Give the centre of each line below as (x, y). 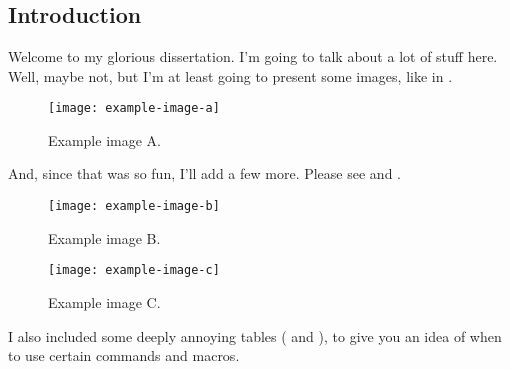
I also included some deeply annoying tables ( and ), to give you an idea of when (255, 335)
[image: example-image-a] (134, 108)
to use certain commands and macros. (124, 355)
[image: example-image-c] (134, 270)
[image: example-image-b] (134, 206)
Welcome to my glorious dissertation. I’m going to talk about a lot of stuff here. (253, 56)
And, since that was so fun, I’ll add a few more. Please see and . (204, 173)
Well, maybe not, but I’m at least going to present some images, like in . (230, 75)
